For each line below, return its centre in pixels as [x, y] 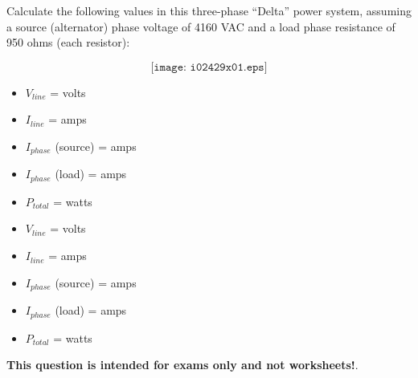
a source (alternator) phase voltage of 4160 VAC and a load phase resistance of [201, 26]
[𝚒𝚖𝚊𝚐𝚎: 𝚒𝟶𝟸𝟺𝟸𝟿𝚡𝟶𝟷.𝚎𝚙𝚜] [209, 67]
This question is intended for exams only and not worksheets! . [182, 365]
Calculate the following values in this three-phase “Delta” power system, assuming [209, 10]
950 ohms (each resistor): [68, 42]
